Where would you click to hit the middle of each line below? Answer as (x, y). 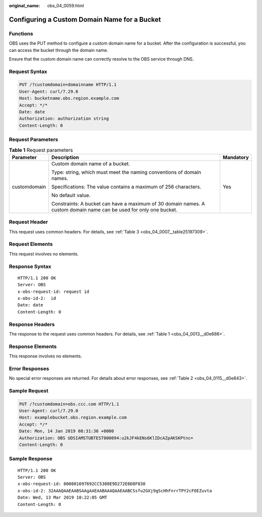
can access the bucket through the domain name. (59, 50)
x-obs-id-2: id (37, 298)
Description (65, 157)
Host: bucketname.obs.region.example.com (69, 98)
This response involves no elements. (46, 356)
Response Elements (33, 346)
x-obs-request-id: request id (54, 291)
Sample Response (31, 459)
